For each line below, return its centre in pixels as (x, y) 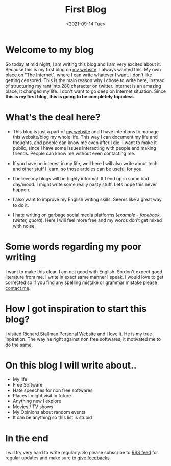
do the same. (19, 345)
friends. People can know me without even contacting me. (74, 153)
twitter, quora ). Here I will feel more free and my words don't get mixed (87, 220)
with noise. (24, 226)
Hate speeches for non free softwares (53, 390)
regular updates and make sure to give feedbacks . (58, 458)
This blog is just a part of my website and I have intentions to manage (86, 131)
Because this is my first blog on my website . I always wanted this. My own (83, 69)
